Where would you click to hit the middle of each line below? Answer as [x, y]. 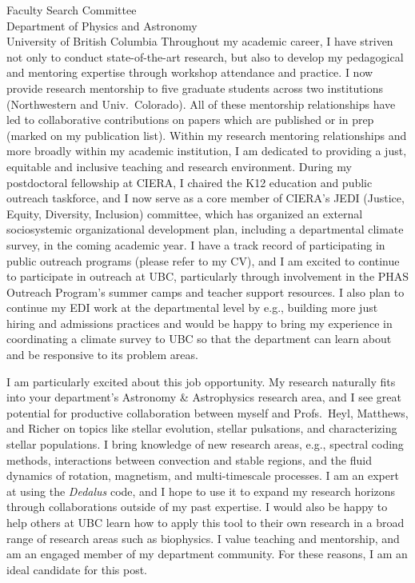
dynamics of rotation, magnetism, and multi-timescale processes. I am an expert [203, 475]
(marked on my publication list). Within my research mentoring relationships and [207, 135]
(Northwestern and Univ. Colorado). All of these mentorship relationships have [201, 104]
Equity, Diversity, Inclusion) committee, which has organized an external [185, 213]
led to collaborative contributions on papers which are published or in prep [190, 120]
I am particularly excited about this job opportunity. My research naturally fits [201, 381]
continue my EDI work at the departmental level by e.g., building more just [192, 307]
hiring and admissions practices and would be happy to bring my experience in [200, 323]
